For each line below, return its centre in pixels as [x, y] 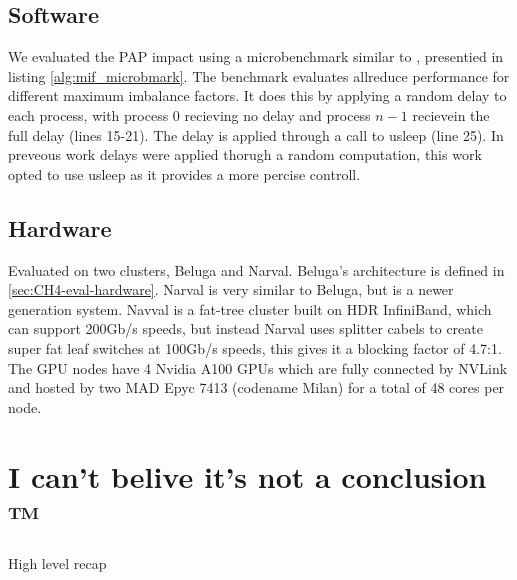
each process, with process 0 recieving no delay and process [189, 114]
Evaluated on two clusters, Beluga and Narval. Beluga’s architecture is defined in [256, 269]
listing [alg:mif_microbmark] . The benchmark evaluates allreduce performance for [259, 75]
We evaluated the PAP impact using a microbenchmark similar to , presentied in [256, 56]
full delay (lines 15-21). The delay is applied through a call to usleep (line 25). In [256, 134]
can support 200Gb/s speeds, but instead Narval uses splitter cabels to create [245, 328]
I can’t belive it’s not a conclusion [247, 475]
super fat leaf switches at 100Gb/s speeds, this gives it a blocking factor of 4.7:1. [255, 347]
